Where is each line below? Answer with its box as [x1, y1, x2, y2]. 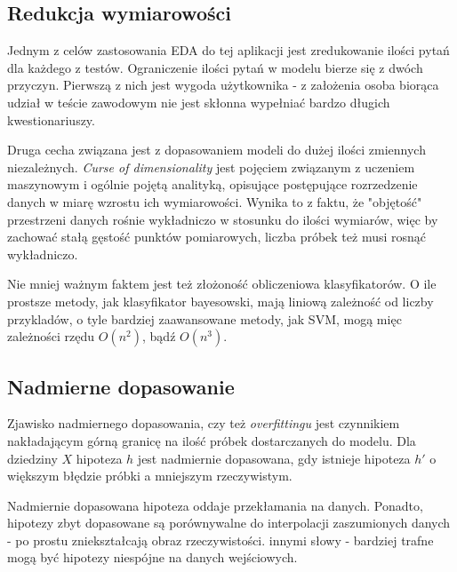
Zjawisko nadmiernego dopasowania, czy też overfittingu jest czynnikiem [7, 414, 400, 433]
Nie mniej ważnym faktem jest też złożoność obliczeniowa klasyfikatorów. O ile [7, 274, 437, 293]
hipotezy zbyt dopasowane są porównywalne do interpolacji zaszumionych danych [7, 513, 451, 532]
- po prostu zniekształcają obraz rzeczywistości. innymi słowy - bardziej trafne [7, 530, 434, 549]
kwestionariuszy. [7, 110, 95, 129]
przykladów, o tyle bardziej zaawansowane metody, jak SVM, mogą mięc [7, 309, 402, 328]
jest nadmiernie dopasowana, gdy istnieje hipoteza [137, 449, 411, 467]
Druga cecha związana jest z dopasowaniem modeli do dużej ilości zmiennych [7, 140, 426, 159]
